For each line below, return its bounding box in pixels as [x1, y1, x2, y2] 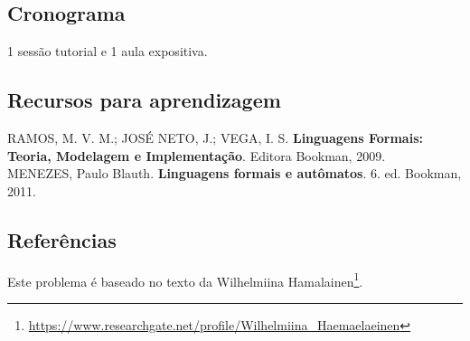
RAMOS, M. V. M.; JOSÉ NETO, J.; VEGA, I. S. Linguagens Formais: [7, 128, 423, 147]
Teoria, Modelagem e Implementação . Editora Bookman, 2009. [7, 146, 386, 165]
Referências [7, 225, 117, 253]
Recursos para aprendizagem [7, 86, 281, 114]
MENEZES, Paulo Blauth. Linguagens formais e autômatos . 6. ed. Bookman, [7, 164, 462, 183]
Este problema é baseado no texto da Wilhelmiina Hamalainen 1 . [7, 269, 363, 290]
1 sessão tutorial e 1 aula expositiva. [7, 42, 208, 61]
